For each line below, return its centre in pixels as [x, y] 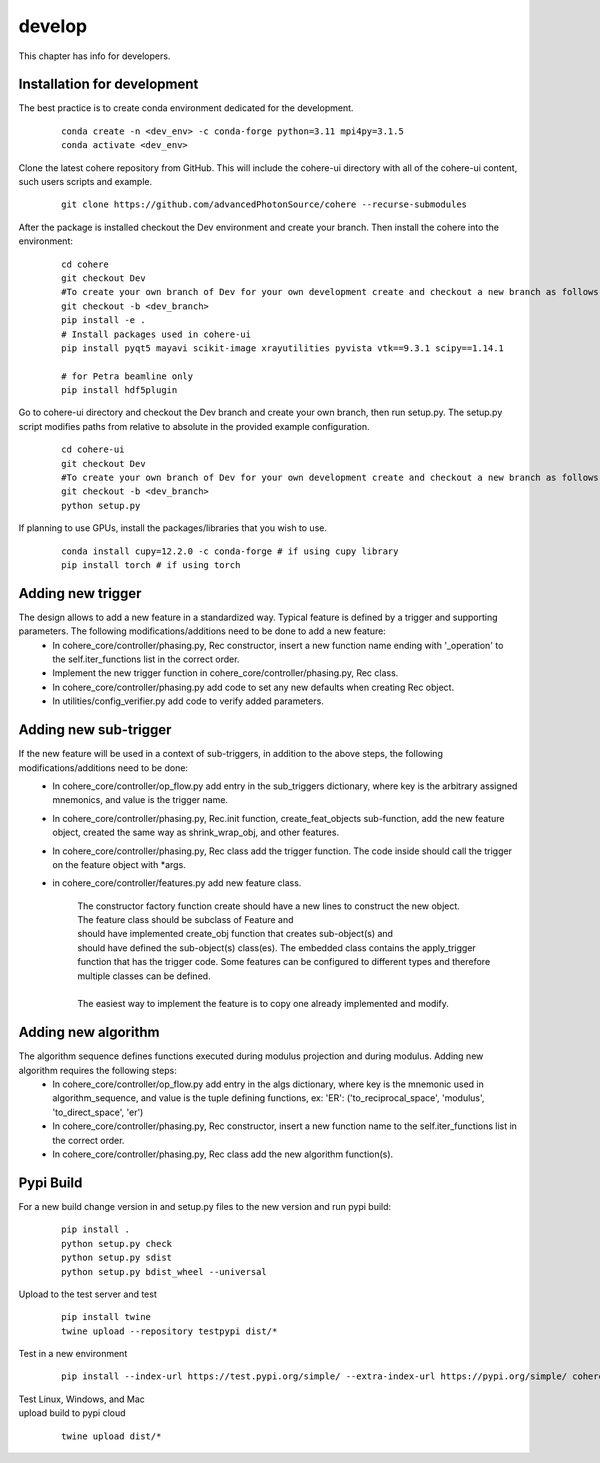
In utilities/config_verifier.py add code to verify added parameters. [188, 701]
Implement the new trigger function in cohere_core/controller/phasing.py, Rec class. [225, 673]
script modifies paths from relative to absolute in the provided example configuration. [194, 426]
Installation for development [108, 84]
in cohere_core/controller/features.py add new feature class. [177, 883]
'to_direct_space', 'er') [98, 1112]
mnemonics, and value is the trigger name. [140, 800]
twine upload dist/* [111, 1436]
